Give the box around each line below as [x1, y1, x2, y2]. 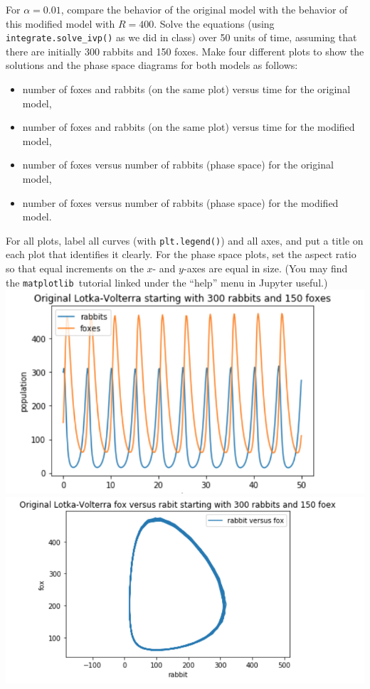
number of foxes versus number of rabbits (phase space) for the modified [22, 195, 339, 210]
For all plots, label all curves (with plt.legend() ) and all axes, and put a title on [6, 233, 364, 247]
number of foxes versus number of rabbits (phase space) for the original [22, 157, 334, 172]
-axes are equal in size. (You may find [183, 261, 348, 276]
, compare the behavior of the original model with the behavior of [60, 2, 348, 16]
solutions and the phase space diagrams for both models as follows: [6, 58, 298, 73]
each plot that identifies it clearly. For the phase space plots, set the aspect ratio [6, 247, 356, 262]
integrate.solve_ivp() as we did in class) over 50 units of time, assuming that [6, 30, 357, 45]
